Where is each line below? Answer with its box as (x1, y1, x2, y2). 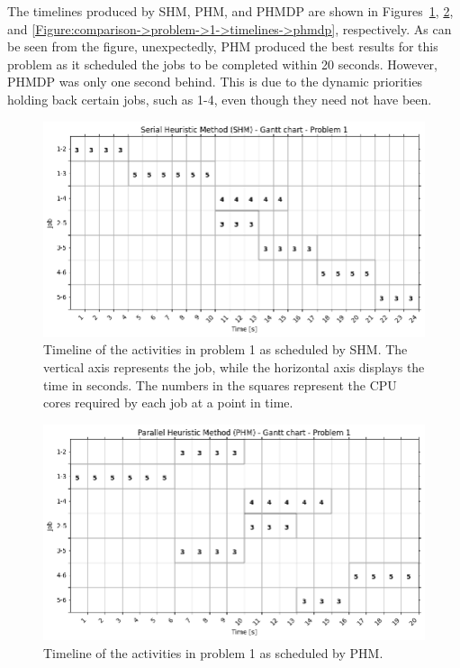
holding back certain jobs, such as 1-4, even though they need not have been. (7, 89, 432, 108)
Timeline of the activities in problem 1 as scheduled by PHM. (43, 643, 383, 662)
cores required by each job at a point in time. (43, 393, 293, 412)
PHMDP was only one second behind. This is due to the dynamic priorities (7, 72, 423, 91)
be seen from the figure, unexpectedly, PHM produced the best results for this (7, 37, 438, 56)
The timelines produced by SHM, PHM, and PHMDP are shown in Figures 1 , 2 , (7, 2, 454, 20)
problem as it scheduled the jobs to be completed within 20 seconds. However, (7, 54, 437, 73)
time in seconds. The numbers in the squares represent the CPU (43, 375, 397, 394)
